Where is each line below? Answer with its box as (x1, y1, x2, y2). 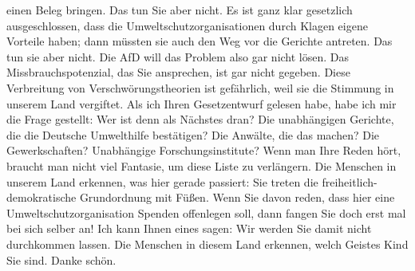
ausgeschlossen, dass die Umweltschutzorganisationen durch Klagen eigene (6, 17, 368, 33)
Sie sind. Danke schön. (6, 251, 117, 268)
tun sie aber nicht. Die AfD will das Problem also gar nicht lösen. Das (6, 48, 350, 65)
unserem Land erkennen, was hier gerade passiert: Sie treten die (6, 173, 318, 190)
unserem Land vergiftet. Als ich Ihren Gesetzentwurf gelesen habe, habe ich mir (6, 95, 397, 112)
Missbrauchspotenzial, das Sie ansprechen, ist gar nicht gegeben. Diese (6, 64, 350, 81)
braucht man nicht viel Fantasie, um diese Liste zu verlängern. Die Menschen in (6, 157, 397, 174)
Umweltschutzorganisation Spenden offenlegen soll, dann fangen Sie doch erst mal (6, 204, 406, 221)
